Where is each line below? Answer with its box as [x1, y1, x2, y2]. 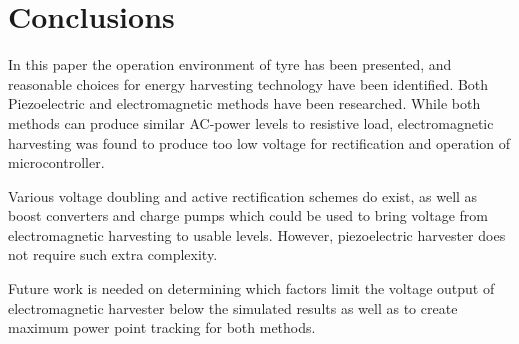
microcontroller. [8, 152, 105, 173]
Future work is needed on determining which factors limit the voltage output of [8, 278, 495, 299]
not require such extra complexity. [8, 244, 218, 265]
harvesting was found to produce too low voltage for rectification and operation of [8, 132, 511, 153]
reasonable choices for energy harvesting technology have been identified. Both [8, 73, 489, 94]
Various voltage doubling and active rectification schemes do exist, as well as [8, 185, 478, 206]
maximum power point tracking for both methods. [8, 317, 316, 338]
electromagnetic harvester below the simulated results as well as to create [8, 297, 458, 318]
